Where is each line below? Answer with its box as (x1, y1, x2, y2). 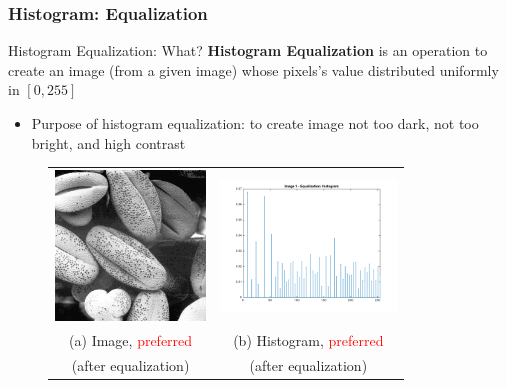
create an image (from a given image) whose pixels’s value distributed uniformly (8, 59, 499, 80)
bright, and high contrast (31, 132, 186, 153)
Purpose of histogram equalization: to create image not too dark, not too (31, 113, 479, 133)
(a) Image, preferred (69, 329, 193, 350)
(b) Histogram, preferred (233, 329, 384, 350)
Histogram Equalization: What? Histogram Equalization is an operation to (8, 40, 488, 61)
